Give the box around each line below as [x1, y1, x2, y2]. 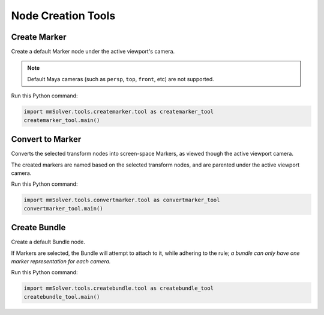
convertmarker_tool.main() [23, 205, 103, 212]
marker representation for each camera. [11, 257, 111, 265]
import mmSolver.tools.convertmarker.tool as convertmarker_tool [23, 197, 220, 204]
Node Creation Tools [11, 9, 116, 22]
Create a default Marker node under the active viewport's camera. [11, 48, 175, 55]
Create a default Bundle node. [11, 238, 85, 246]
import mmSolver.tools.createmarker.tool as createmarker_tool [23, 108, 214, 115]
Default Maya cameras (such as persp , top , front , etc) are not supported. [27, 75, 214, 82]
